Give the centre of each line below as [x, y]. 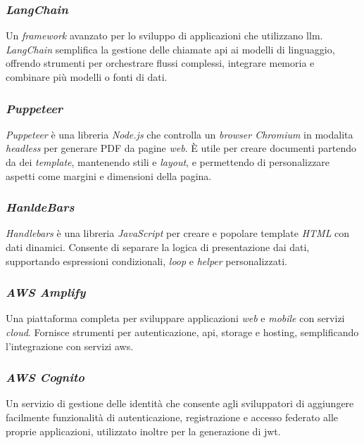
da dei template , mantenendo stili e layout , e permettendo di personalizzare [168, 162]
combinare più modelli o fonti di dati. [87, 77]
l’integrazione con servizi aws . [70, 346]
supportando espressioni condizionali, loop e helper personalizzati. [146, 261]
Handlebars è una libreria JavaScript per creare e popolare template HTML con [178, 233]
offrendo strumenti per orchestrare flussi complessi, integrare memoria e [160, 63]
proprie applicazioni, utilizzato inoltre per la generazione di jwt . [143, 431]
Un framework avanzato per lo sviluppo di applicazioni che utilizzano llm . [164, 36]
